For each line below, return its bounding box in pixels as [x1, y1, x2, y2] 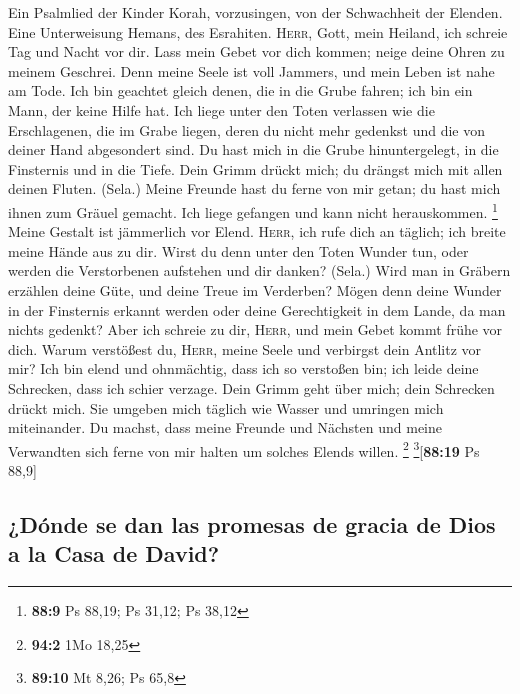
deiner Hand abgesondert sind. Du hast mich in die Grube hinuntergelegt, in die [8, 139, 499, 160]
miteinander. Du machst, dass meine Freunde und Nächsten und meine [8, 417, 442, 438]
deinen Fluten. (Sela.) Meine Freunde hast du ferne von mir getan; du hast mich [8, 178, 501, 199]
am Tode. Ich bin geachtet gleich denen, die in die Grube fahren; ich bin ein [8, 80, 473, 101]
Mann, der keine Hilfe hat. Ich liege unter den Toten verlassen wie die [8, 99, 435, 120]
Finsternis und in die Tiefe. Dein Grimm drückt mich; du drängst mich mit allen [8, 158, 503, 179]
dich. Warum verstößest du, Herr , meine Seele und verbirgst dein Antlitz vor [8, 338, 482, 359]
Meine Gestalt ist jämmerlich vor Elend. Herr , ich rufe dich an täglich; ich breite [8, 221, 506, 242]
